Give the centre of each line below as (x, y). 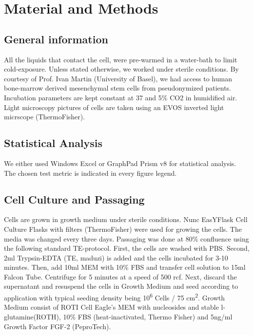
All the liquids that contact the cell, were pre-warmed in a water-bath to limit (121, 59)
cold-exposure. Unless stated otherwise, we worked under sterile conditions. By (121, 69)
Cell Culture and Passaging (74, 199)
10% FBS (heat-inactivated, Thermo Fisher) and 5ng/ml (148, 316)
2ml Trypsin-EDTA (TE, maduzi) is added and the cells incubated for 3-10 (116, 257)
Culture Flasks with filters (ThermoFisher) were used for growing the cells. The (123, 229)
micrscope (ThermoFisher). (45, 117)
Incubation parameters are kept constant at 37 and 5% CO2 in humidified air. (121, 97)
